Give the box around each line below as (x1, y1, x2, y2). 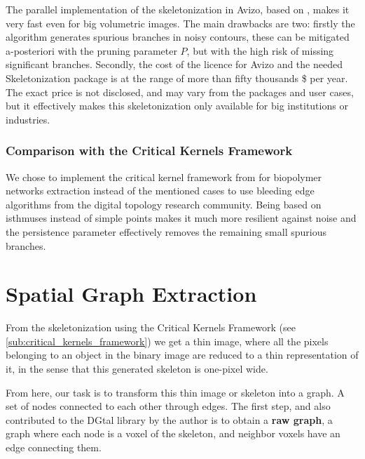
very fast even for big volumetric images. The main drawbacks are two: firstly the (6, 15, 355, 30)
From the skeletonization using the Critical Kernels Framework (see (6, 320, 296, 335)
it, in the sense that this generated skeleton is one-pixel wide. (6, 361, 268, 376)
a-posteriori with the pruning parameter (6, 43, 177, 58)
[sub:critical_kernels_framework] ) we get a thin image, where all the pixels (6, 333, 329, 348)
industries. (6, 112, 50, 126)
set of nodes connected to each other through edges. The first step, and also (6, 399, 331, 413)
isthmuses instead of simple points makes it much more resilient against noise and (6, 211, 357, 225)
